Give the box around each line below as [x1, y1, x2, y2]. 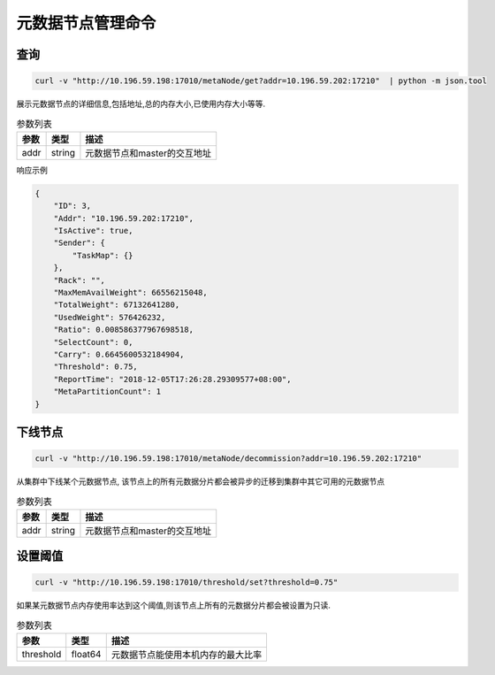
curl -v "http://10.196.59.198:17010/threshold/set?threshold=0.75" [34, 578, 339, 587]
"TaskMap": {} [72, 250, 133, 260]
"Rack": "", [53, 275, 106, 285]
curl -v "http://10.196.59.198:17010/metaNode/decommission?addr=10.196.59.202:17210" [34, 454, 423, 464]
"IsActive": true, [53, 226, 133, 236]
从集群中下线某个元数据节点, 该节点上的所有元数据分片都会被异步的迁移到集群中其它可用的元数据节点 [16, 476, 385, 487]
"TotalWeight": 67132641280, [53, 300, 180, 310]
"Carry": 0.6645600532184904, [53, 349, 185, 359]
